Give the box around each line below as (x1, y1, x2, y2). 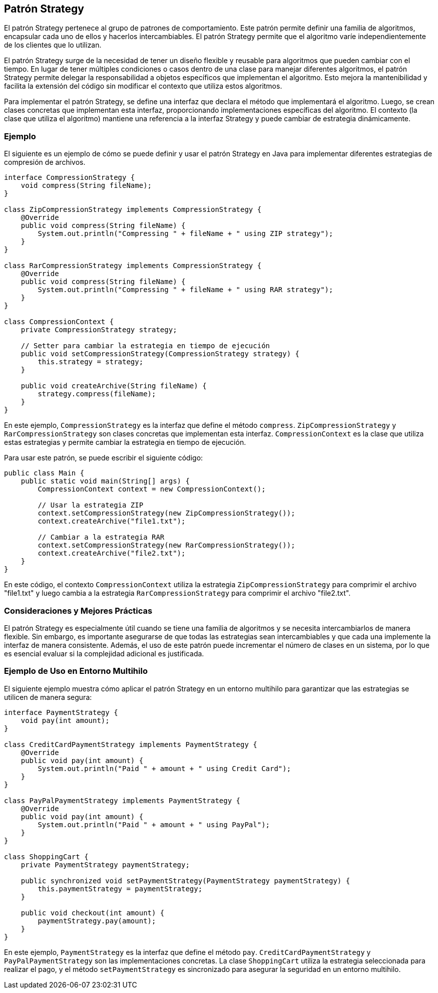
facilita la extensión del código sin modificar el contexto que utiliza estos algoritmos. (4, 82, 282, 91)
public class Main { (4, 469, 85, 477)
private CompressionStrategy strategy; (21, 326, 177, 334)
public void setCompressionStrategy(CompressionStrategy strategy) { (21, 350, 300, 358)
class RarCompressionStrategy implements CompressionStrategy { (4, 262, 262, 270)
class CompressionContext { (4, 318, 114, 326)
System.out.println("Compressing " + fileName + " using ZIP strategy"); (38, 229, 333, 238)
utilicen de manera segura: (4, 692, 92, 701)
